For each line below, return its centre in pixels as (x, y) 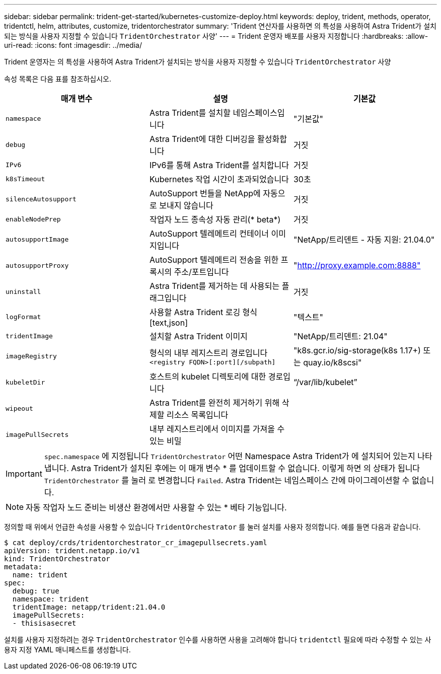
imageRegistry (31, 356)
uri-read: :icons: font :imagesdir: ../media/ (73, 45)
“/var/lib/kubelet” (325, 382)
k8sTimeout (25, 179)
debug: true (36, 591)
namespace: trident (51, 599)
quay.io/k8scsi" (333, 362)
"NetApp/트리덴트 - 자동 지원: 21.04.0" (364, 240)
